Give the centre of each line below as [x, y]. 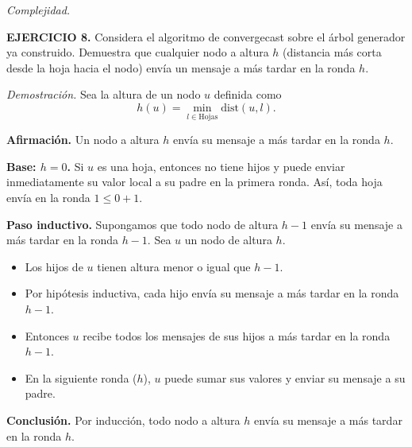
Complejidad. [39, 10]
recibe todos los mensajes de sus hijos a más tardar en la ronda [237, 335]
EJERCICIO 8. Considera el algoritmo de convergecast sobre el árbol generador [206, 36]
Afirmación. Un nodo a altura [83, 140]
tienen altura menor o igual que [174, 266]
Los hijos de [54, 266]
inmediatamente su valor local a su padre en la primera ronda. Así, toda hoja [194, 182]
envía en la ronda [48, 197]
